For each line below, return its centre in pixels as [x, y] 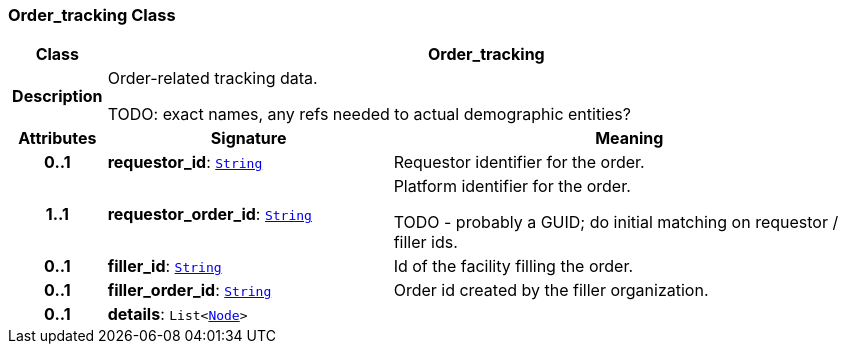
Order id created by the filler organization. [551, 290]
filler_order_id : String [189, 290]
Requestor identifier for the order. [519, 162]
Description [57, 96]
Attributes [57, 138]
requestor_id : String [185, 162]
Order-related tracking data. [212, 78]
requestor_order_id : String [209, 214]
